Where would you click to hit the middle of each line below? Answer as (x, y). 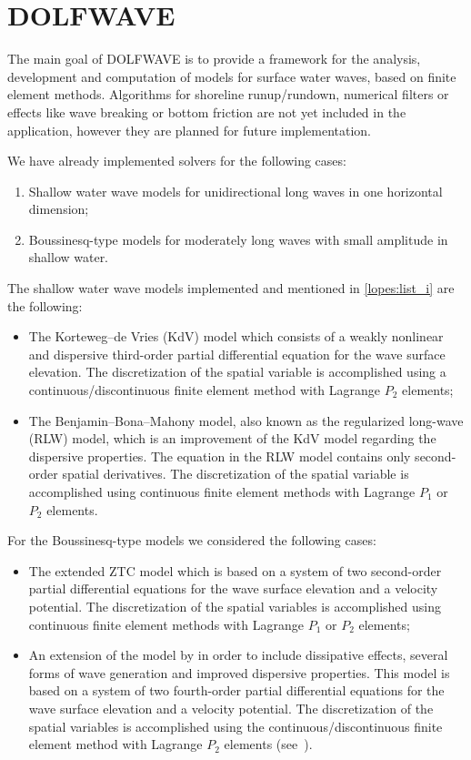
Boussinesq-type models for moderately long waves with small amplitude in (238, 239)
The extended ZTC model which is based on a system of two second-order (235, 570)
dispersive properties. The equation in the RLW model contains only (220, 456)
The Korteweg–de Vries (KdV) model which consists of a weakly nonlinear (236, 336)
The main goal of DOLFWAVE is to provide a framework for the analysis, (214, 59)
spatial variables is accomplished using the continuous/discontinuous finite (235, 726)
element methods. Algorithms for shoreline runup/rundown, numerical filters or (228, 94)
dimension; (59, 209)
